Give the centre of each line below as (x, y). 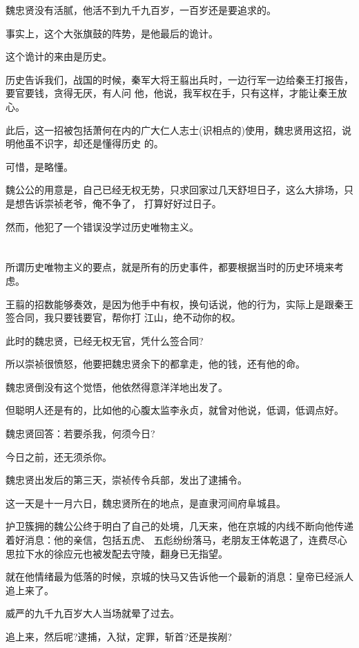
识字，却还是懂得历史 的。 (104, 143)
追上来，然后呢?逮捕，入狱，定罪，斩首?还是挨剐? (119, 636)
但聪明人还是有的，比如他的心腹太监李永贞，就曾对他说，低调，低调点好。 (175, 410)
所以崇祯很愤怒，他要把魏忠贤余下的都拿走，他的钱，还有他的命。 (155, 364)
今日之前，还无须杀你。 (59, 456)
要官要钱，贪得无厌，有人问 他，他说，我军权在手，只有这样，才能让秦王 (172, 93)
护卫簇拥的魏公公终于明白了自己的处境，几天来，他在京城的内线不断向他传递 (179, 526)
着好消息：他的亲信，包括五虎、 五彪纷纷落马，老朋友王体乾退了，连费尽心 (176, 540)
